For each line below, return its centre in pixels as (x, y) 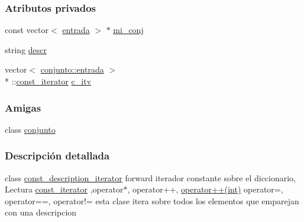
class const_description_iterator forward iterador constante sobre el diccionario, (151, 177)
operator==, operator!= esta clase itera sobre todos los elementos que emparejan (152, 200)
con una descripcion (41, 212)
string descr (26, 49)
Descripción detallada (57, 156)
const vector (27, 30)
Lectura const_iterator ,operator (64, 189)
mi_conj (128, 30)
